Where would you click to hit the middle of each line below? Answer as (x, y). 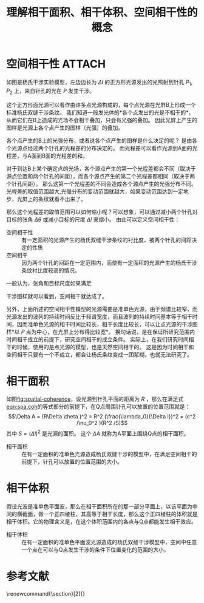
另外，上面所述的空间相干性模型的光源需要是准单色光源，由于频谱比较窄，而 (102, 309)
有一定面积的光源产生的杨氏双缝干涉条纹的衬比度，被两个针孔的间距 (107, 240)
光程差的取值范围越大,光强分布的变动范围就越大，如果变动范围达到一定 (95, 191)
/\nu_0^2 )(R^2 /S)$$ (102, 423)
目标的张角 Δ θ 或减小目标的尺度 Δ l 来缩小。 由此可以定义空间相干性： (93, 219)
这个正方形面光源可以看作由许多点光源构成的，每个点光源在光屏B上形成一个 (101, 104)
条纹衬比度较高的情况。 (51, 270)
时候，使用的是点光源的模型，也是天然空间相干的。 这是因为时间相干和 (105, 347)
